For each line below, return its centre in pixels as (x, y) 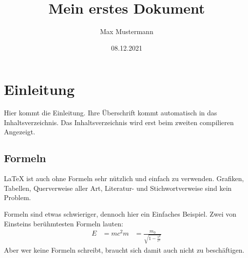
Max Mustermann (127, 31)
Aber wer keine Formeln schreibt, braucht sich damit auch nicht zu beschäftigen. (124, 250)
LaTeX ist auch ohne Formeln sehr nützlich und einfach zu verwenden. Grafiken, (124, 178)
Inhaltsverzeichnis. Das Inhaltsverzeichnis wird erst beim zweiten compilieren (119, 122)
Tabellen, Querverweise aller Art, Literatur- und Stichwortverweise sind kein (118, 188)
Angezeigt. (20, 132)
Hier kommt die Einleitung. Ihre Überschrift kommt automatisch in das (111, 113)
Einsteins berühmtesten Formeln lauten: (64, 223)
